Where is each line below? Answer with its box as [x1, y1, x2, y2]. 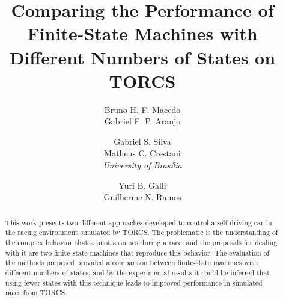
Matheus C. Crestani [104, 147, 181, 159]
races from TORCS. [5, 287, 67, 298]
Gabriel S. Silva [114, 135, 171, 147]
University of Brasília [103, 159, 182, 171]
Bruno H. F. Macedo [104, 103, 181, 115]
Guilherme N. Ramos [103, 191, 181, 203]
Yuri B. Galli [118, 179, 166, 191]
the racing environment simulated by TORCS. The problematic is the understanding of [5, 227, 278, 237]
